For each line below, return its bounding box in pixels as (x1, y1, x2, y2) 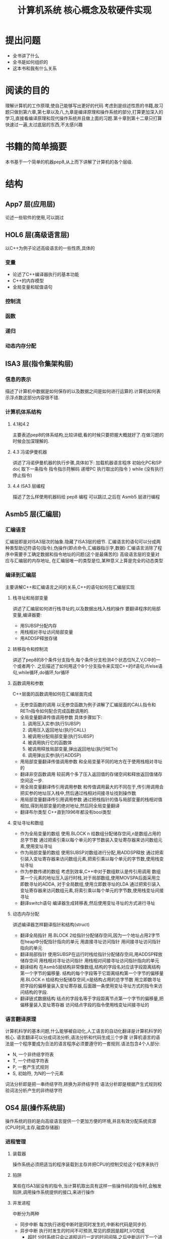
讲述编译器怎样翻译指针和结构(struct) (12, 921, 90, 928)
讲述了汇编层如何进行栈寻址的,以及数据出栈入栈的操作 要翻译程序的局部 (12, 605, 161, 612)
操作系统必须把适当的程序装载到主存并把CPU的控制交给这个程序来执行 (12, 1161, 159, 1167)
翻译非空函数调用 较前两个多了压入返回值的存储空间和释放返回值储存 (20, 771, 162, 777)
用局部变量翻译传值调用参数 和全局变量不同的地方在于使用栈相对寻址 (20, 758, 162, 764)
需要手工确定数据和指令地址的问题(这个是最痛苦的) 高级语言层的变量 (14, 552, 155, 558)
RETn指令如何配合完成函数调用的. (20, 708, 90, 714)
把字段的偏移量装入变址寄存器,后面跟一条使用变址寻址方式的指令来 (20, 983, 158, 989)
